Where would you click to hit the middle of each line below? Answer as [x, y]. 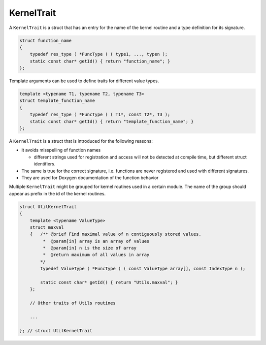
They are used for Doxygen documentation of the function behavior [90, 178]
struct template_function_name [57, 101]
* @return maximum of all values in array [96, 255]
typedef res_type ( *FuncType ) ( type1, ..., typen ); [99, 54]
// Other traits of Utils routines [73, 303]
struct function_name [46, 40]
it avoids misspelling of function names [61, 150]
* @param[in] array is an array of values [96, 241]
